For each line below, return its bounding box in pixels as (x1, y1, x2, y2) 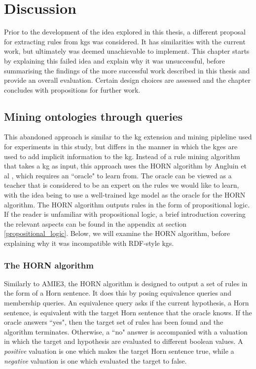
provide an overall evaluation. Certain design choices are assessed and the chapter (4, 75, 251, 85)
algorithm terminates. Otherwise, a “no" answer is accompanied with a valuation (4, 326, 248, 336)
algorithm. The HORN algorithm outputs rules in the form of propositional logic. (4, 199, 250, 209)
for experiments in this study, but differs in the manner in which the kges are (4, 141, 238, 152)
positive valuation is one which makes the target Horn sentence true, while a (4, 345, 234, 356)
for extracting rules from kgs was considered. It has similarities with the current (4, 36, 246, 46)
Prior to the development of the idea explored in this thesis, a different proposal (4, 27, 246, 37)
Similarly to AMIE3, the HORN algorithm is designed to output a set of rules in (4, 278, 248, 288)
